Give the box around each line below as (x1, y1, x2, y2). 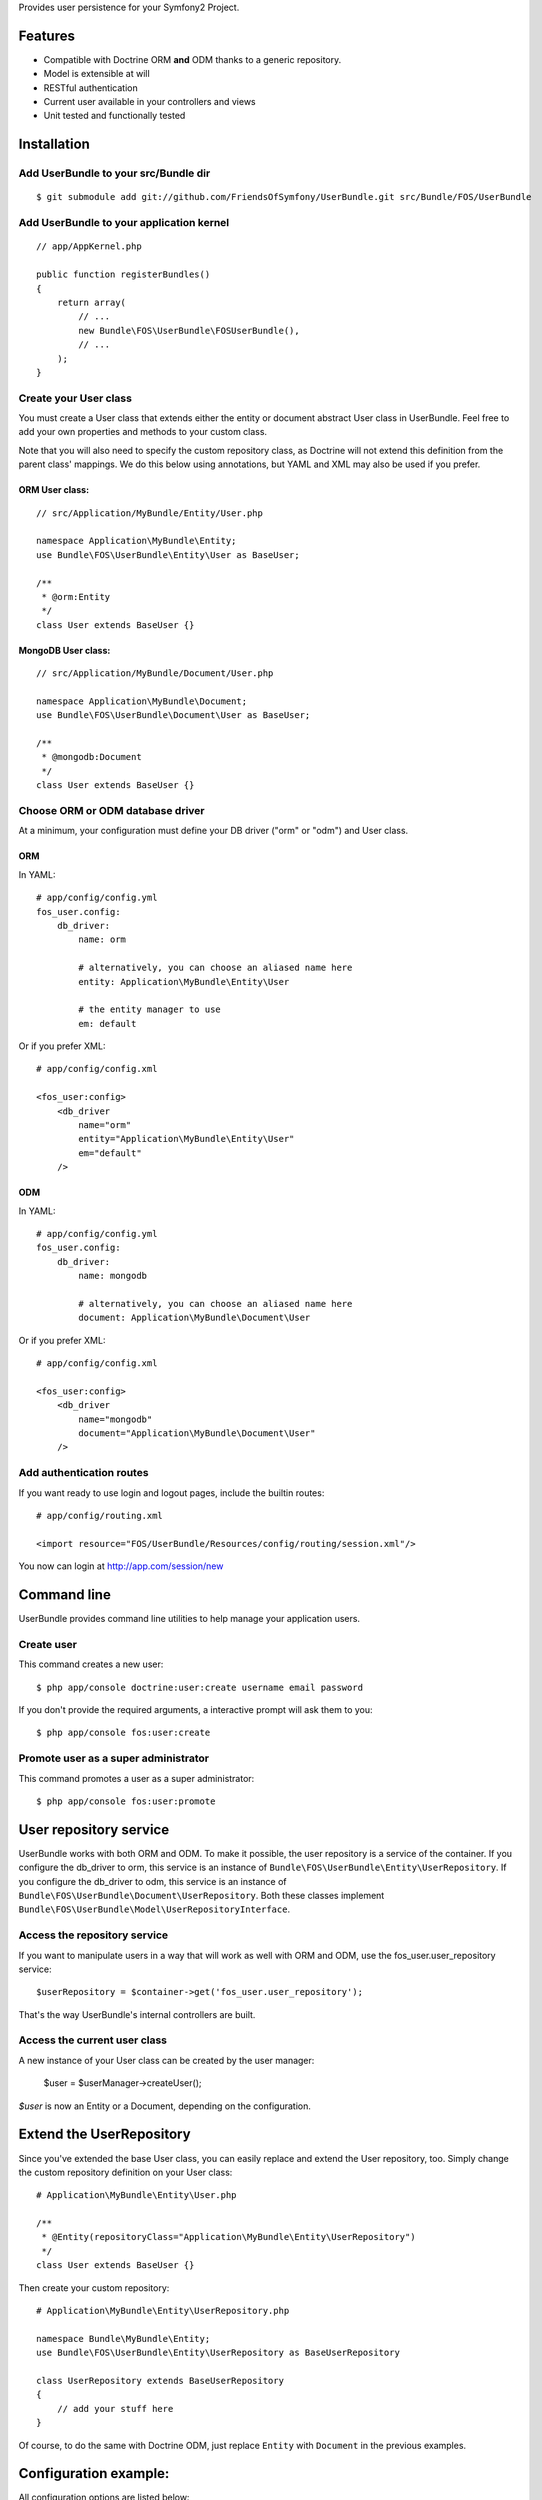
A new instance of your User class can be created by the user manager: (18, 2054, 315, 2066)
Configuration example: (18, 2465, 170, 2482)
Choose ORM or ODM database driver (18, 804, 205, 818)
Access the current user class (18, 2033, 168, 2047)
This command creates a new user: (18, 1658, 164, 1670)
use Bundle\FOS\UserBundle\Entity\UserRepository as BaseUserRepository (36, 2347, 400, 2359)
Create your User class (18, 391, 132, 405)
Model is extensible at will (43, 68, 150, 80)
